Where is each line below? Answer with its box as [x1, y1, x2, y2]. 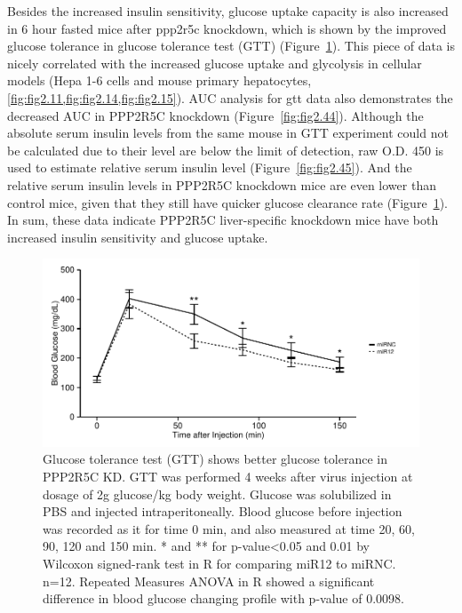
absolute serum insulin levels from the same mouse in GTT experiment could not [7, 123, 449, 142]
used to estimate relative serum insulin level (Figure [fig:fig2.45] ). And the [7, 158, 412, 177]
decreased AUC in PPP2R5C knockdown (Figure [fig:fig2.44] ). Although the [7, 106, 424, 124]
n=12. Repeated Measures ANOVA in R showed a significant [43, 571, 375, 590]
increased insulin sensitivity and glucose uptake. [7, 227, 268, 246]
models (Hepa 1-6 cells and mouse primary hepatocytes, [7, 71, 312, 90]
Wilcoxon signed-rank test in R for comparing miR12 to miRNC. [43, 554, 396, 573]
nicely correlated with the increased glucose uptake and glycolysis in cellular [7, 53, 422, 72]
